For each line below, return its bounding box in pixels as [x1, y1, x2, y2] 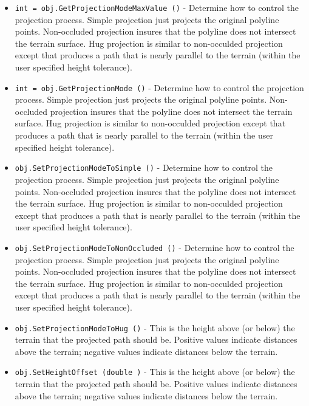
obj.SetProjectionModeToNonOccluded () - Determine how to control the [15, 241, 294, 253]
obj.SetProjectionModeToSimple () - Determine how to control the [15, 161, 273, 174]
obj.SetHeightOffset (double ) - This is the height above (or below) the [15, 365, 295, 378]
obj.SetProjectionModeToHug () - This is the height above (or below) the [15, 321, 295, 334]
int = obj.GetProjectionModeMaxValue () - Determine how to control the [15, 1, 299, 13]
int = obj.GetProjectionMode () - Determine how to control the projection [15, 81, 304, 94]
